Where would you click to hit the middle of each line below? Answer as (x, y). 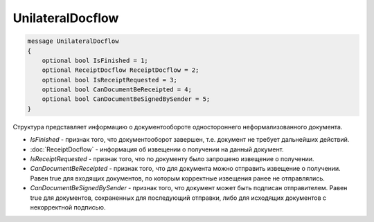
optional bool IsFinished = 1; (95, 60)
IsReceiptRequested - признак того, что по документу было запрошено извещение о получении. (172, 159)
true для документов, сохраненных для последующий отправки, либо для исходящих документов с (178, 198)
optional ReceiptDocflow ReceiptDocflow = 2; (121, 70)
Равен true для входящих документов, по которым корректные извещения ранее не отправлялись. (177, 178)
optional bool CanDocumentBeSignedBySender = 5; (126, 99)
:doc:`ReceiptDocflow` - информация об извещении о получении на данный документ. (157, 149)
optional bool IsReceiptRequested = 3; (110, 80)
